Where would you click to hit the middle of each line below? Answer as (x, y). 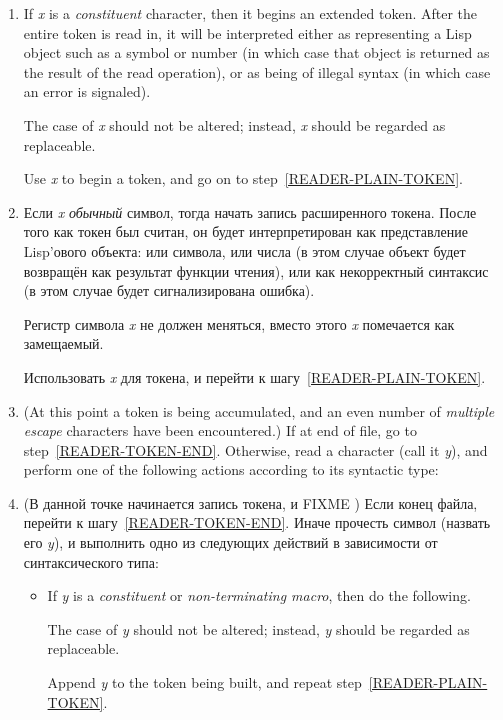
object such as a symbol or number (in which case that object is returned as (256, 52)
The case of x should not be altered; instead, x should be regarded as (234, 124)
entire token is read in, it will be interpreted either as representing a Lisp (247, 32)
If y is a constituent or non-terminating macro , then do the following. (259, 595)
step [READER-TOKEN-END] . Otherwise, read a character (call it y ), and (255, 449)
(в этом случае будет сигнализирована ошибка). (169, 290)
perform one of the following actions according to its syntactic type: (231, 469)
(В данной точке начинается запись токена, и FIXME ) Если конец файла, (250, 502)
